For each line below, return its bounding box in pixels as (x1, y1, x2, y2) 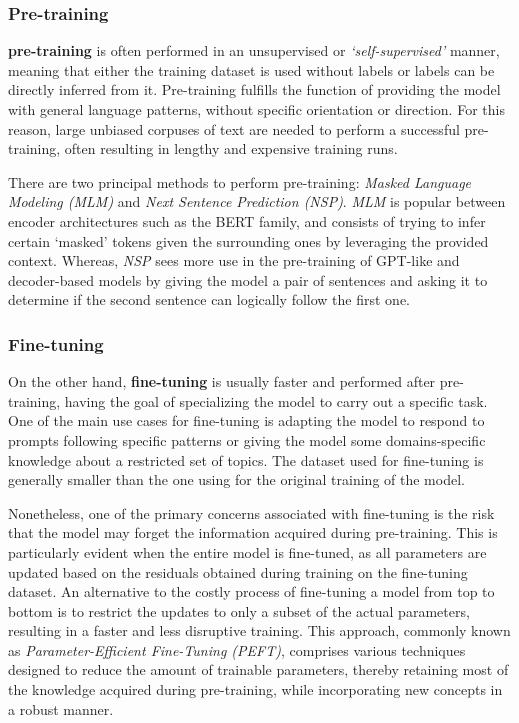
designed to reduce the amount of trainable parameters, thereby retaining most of (8, 659, 509, 680)
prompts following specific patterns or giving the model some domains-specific (8, 429, 486, 450)
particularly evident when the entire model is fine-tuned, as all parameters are (8, 541, 487, 562)
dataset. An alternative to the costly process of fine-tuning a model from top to (8, 581, 495, 602)
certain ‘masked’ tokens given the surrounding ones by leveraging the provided (8, 230, 489, 251)
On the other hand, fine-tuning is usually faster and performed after (8, 371, 436, 392)
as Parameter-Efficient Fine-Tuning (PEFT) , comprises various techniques (8, 639, 466, 660)
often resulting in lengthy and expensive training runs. (64, 138, 398, 159)
